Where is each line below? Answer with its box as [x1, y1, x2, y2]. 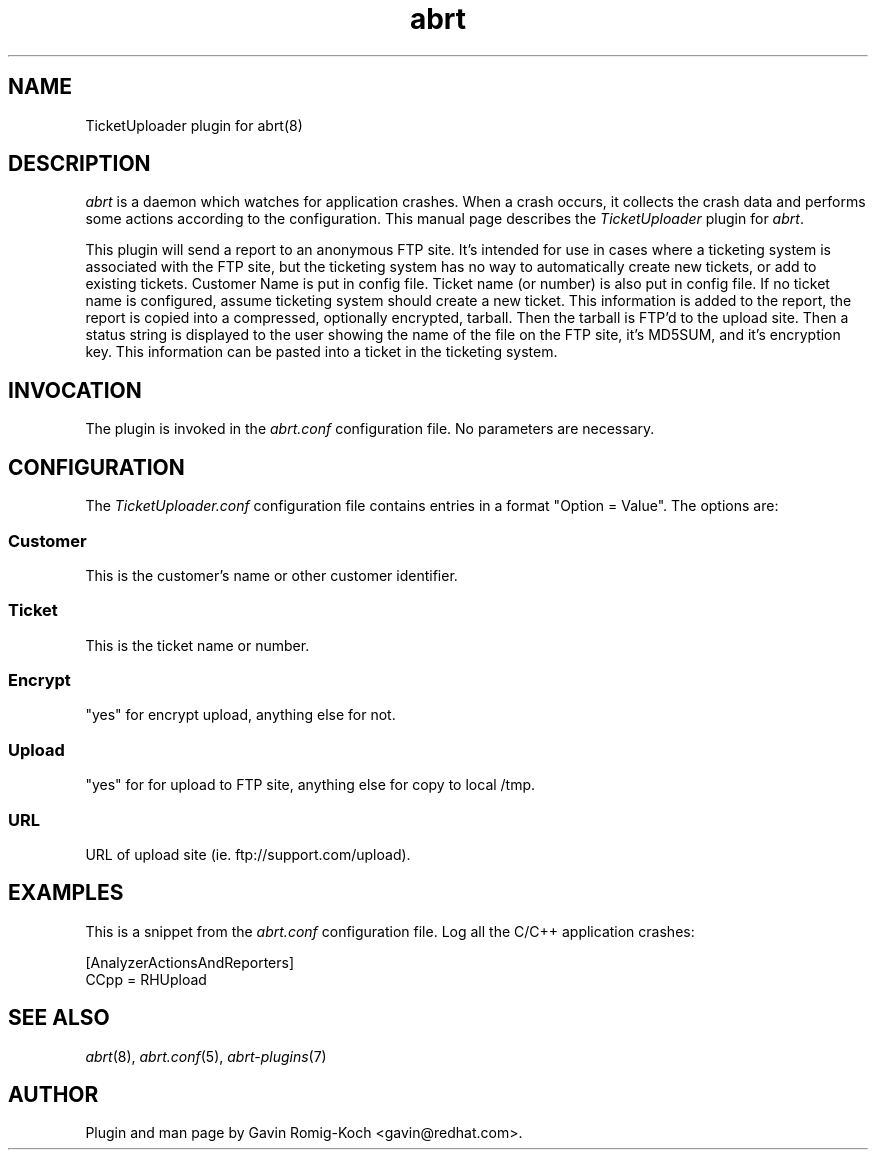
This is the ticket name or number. [85, 636, 310, 654]
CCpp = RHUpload [85, 970, 207, 988]
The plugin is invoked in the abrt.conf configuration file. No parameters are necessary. [85, 420, 655, 438]
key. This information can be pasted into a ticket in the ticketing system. [85, 343, 558, 361]
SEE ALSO [8, 1005, 110, 1031]
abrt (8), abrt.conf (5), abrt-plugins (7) [85, 1047, 327, 1065]
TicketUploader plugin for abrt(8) [85, 116, 303, 134]
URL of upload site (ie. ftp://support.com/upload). [85, 845, 411, 863]
